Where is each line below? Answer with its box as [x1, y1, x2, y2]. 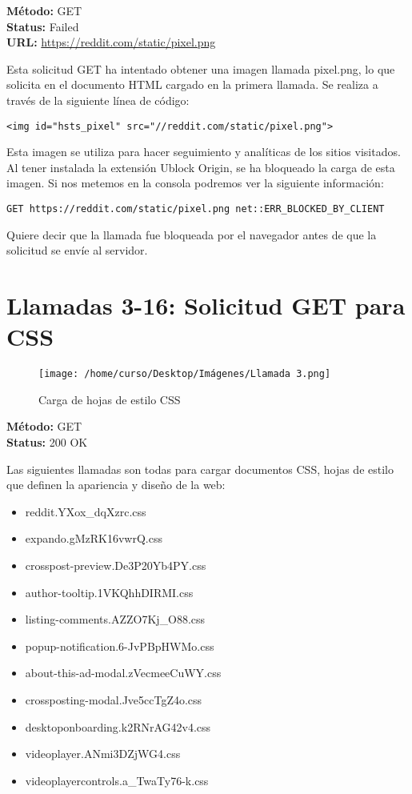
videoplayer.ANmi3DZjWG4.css [25, 745, 181, 762]
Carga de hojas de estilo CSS [38, 391, 181, 407]
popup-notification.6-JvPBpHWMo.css [25, 637, 214, 654]
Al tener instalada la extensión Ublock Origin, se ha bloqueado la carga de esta [6, 158, 395, 175]
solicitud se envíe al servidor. [6, 242, 148, 259]
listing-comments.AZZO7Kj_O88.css [25, 611, 206, 628]
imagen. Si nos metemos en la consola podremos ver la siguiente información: [6, 174, 384, 191]
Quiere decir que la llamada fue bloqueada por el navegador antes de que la [6, 226, 377, 243]
